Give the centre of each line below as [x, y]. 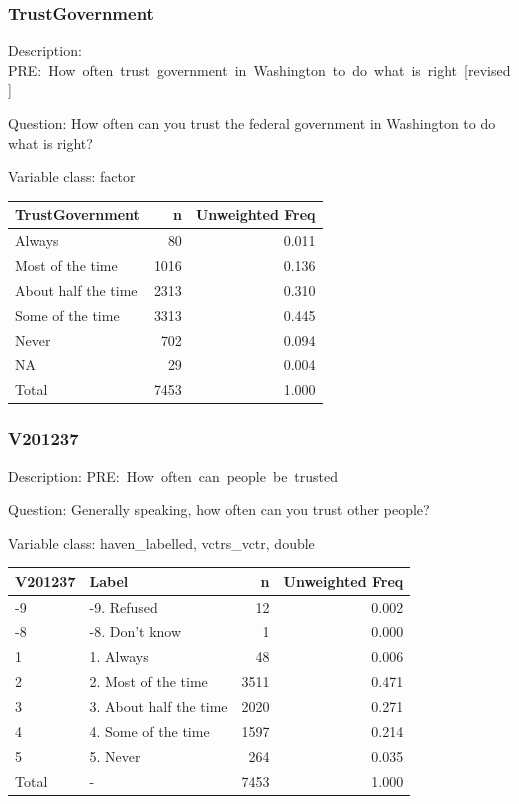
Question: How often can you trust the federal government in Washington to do [252, 123]
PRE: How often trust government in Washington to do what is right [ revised [259, 69]
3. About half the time [158, 706]
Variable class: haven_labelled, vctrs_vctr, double [161, 542]
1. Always [119, 656]
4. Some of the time [149, 730]
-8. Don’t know [135, 631]
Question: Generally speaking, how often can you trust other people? [219, 509]
